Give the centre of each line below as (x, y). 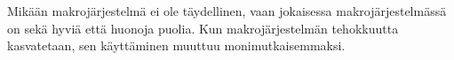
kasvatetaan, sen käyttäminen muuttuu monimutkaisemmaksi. (176, 45)
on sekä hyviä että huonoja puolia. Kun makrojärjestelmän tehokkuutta (203, 28)
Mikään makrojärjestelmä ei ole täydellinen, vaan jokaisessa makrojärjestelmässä (227, 11)
